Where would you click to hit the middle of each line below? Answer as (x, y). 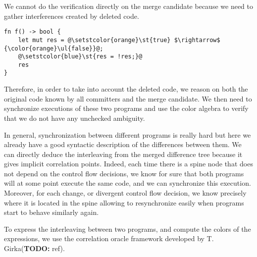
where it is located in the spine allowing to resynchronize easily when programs (124, 202)
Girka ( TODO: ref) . (34, 248)
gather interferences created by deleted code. (72, 16)
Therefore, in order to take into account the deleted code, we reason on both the (126, 89)
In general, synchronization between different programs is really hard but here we (128, 134)
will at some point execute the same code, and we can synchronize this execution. (128, 183)
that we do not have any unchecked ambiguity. (75, 118)
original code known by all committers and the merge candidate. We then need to (128, 98)
